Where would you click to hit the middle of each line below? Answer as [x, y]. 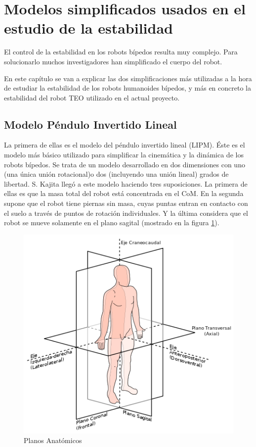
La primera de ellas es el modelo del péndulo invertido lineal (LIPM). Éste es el [125, 145]
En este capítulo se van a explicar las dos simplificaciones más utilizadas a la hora [128, 78]
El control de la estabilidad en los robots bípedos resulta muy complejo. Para [121, 52]
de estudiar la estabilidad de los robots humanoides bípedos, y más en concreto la [128, 88]
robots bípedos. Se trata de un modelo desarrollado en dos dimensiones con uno [125, 164]
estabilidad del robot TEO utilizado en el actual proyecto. [92, 97]
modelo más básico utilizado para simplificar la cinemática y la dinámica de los [124, 155]
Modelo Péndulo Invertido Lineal [90, 124]
